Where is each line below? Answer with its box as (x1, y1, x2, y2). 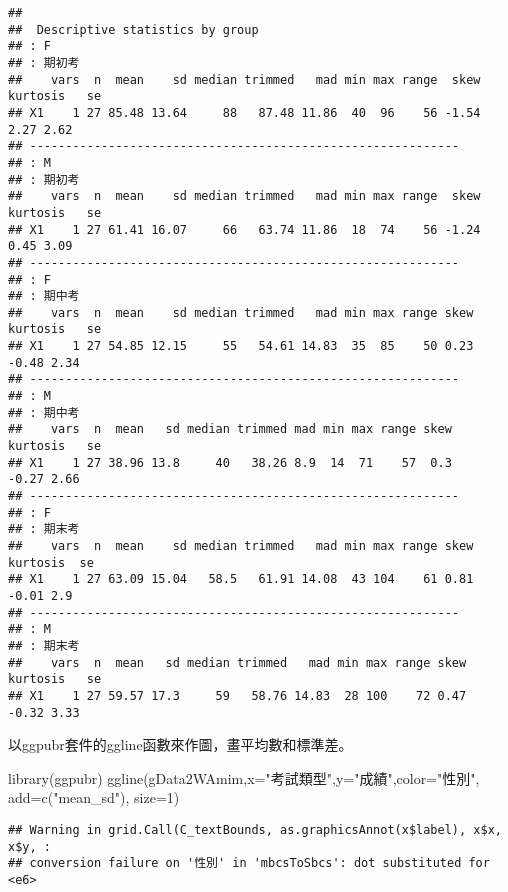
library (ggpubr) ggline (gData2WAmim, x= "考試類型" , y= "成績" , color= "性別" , (8, 767, 480, 788)
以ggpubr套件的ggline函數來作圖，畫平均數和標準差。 (8, 734, 353, 755)
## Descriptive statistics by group (8, 22, 259, 37)
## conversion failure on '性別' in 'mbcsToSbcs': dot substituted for (8, 856, 490, 871)
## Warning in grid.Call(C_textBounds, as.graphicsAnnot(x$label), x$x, (8, 823, 502, 837)
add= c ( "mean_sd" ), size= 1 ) (8, 787, 180, 808)
